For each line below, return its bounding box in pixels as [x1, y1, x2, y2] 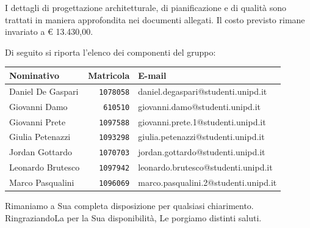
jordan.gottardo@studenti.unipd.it [138, 145, 265, 158]
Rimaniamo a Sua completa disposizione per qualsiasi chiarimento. [5, 199, 254, 212]
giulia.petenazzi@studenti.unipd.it [138, 130, 265, 143]
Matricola [88, 68, 130, 81]
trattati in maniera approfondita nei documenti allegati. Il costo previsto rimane [5, 13, 305, 26]
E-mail [138, 68, 167, 81]
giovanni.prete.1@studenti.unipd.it [138, 115, 266, 128]
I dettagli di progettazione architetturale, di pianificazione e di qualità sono [5, 1, 287, 13]
